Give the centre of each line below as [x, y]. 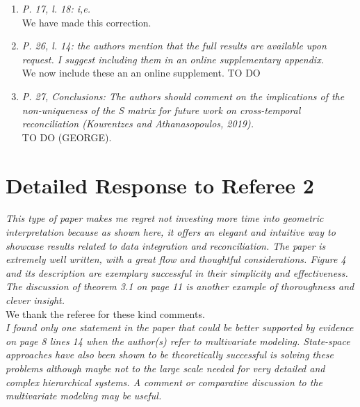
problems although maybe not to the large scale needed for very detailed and [165, 368]
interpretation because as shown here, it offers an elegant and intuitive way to [171, 232]
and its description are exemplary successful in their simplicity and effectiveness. [177, 272]
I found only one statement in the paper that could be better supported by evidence [180, 327]
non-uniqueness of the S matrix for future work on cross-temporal [161, 110]
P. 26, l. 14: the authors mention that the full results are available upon [174, 46]
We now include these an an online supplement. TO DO [141, 73]
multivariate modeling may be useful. [84, 396]
